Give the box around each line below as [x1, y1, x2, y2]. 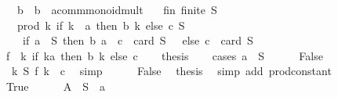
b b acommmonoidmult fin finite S [16, 2, 217, 17]
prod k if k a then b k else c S [16, 16, 185, 33]
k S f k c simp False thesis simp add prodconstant [11, 63, 332, 79]
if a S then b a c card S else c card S [22, 32, 253, 48]
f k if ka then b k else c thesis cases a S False [5, 47, 323, 63]
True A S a [5, 77, 106, 94]
